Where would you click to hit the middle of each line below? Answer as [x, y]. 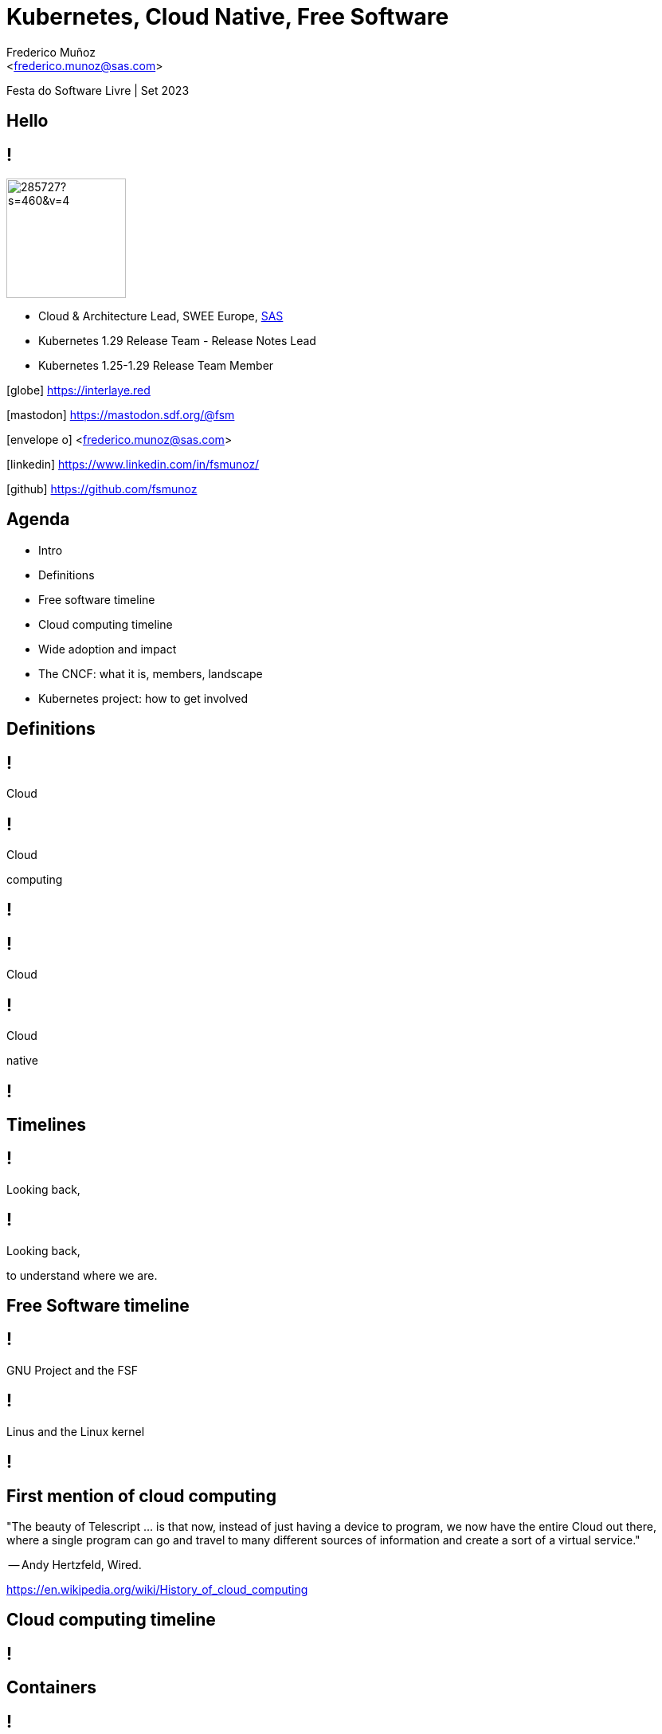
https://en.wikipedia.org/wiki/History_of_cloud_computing [157, 1589]
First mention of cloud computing [141, 1496]
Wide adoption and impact [108, 649]
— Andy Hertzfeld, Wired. [75, 1564]
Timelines [47, 1124]
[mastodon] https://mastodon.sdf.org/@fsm [121, 415]
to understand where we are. [82, 1275]
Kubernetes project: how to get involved [143, 698]
